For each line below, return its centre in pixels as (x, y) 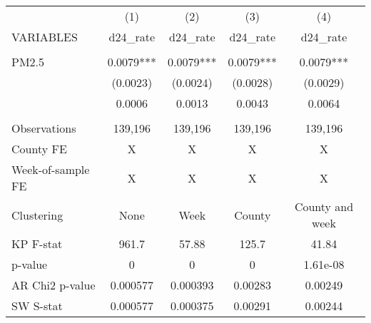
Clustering (37, 215)
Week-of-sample (51, 169)
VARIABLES (45, 37)
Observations (44, 128)
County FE (39, 149)
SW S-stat (37, 306)
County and (324, 206)
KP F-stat (37, 243)
